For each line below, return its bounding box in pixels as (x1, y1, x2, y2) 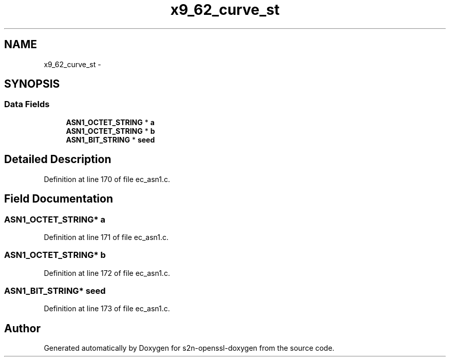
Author (4, 322, 41, 335)
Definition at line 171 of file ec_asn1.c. (44, 232, 169, 242)
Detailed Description (4, 153, 111, 166)
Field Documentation (4, 192, 113, 206)
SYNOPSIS (4, 77, 60, 91)
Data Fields (4, 99, 50, 110)
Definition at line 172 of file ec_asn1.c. (44, 268, 170, 277)
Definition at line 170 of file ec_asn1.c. (44, 174, 171, 184)
